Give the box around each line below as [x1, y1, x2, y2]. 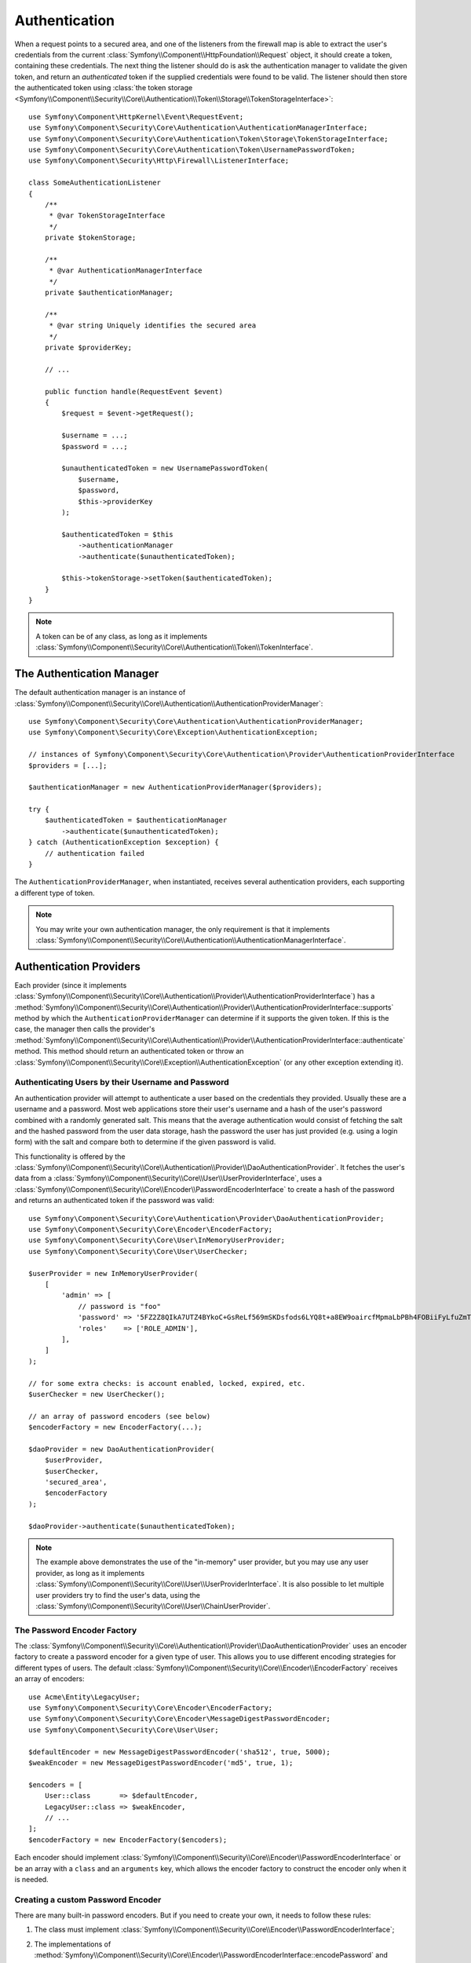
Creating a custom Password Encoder [14, 1894, 162, 1905]
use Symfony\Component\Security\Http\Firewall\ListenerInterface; [28, 156, 290, 165]
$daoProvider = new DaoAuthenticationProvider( [28, 1445, 215, 1453]
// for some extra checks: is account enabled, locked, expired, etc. [28, 1379, 306, 1387]
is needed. [14, 1874, 49, 1884]
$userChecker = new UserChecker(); [28, 1390, 166, 1398]
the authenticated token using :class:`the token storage [14, 83, 193, 93]
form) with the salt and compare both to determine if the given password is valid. [14, 1137, 276, 1146]
